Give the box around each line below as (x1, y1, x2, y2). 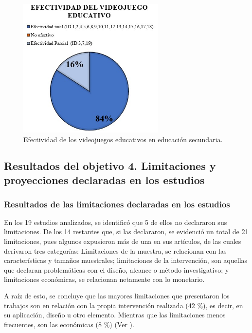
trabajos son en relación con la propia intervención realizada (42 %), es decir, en (4, 300, 243, 310)
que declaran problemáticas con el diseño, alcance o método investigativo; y (4, 264, 229, 275)
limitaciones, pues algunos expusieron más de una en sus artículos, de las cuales (4, 236, 241, 246)
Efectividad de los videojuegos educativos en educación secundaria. (23, 134, 223, 144)
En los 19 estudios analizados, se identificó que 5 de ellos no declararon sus (4, 217, 227, 227)
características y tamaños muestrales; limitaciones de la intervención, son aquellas (4, 255, 248, 265)
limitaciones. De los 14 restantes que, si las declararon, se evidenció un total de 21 (4, 226, 249, 237)
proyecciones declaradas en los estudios (4, 172, 205, 187)
